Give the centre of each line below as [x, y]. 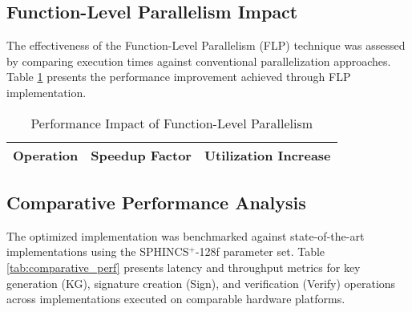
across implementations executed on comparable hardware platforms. [176, 299]
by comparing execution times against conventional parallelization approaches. [199, 61]
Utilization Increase [267, 155]
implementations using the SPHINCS [98, 251]
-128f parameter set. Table [260, 251]
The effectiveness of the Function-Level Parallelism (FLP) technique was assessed [206, 45]
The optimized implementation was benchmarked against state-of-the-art [186, 235]
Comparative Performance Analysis [156, 202]
